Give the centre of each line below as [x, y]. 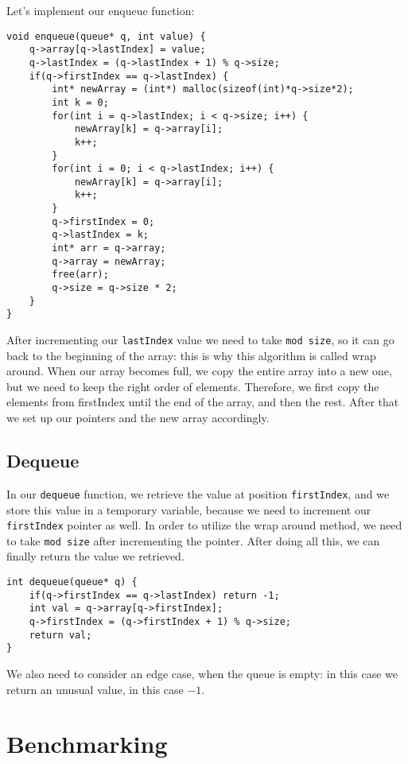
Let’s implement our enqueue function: [101, 10]
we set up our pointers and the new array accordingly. [138, 418]
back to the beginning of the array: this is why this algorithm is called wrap [191, 355]
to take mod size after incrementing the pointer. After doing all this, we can [193, 540]
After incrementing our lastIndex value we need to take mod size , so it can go [200, 340]
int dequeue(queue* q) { [72, 582]
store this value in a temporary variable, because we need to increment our [189, 509]
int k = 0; [80, 102]
